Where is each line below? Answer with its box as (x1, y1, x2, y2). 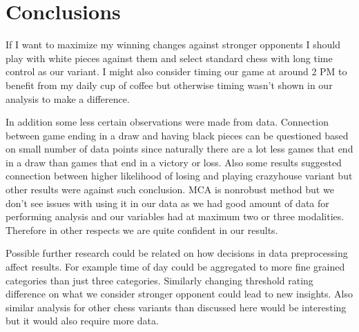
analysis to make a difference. (6, 91, 130, 106)
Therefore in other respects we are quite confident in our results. (6, 222, 278, 237)
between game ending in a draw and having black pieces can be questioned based (6, 128, 349, 142)
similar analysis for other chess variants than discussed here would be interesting (6, 300, 347, 314)
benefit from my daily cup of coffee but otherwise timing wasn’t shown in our (6, 77, 333, 92)
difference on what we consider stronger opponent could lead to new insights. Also (6, 286, 353, 301)
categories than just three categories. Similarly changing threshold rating (6, 273, 313, 287)
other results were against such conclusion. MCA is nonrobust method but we (6, 182, 334, 197)
